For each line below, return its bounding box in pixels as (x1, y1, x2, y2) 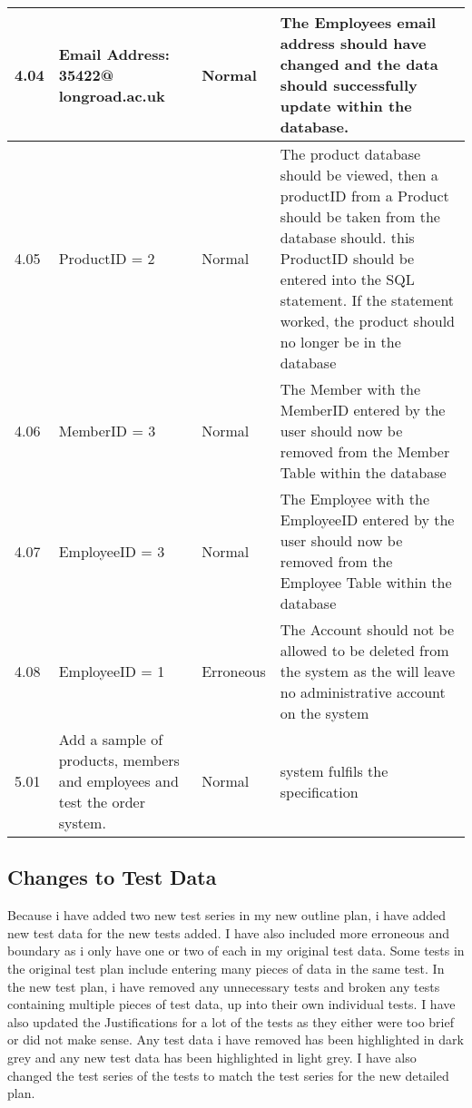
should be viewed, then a (280, 164, 438, 185)
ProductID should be (280, 248, 415, 269)
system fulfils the (280, 760, 388, 781)
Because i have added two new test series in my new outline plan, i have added (7, 906, 447, 925)
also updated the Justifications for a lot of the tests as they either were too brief (7, 1012, 454, 1031)
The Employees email (280, 12, 437, 33)
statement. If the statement (280, 289, 455, 310)
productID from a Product (280, 185, 449, 206)
